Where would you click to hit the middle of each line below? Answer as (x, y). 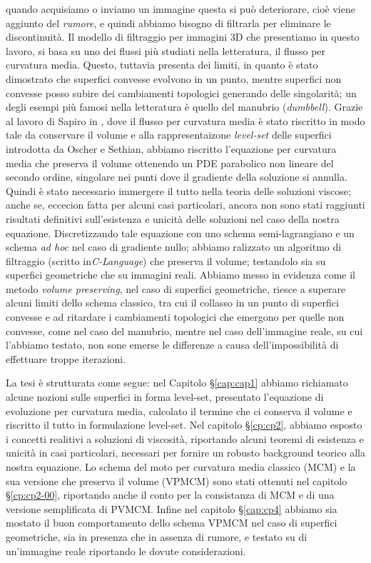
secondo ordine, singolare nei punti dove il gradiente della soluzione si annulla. (177, 177)
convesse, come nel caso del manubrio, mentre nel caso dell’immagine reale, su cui (184, 330)
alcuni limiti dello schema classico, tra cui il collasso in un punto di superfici (172, 303)
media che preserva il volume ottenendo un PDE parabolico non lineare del (170, 163)
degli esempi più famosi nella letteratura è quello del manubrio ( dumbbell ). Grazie (184, 107)
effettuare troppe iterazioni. (66, 358)
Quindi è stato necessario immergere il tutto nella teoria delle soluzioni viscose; (178, 190)
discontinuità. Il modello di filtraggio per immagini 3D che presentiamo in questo (183, 37)
